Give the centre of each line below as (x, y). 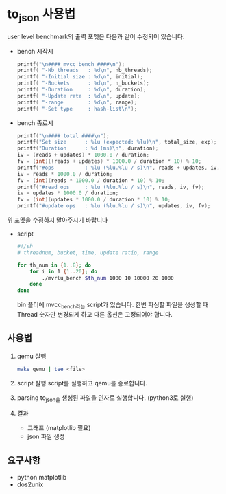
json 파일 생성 (46, 436)
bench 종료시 (35, 123)
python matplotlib (42, 478)
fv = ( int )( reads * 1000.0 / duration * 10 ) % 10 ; (91, 180)
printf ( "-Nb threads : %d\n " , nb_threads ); (85, 70)
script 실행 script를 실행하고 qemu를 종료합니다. (82, 383)
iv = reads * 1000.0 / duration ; (65, 174)
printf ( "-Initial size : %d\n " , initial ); (80, 77)
